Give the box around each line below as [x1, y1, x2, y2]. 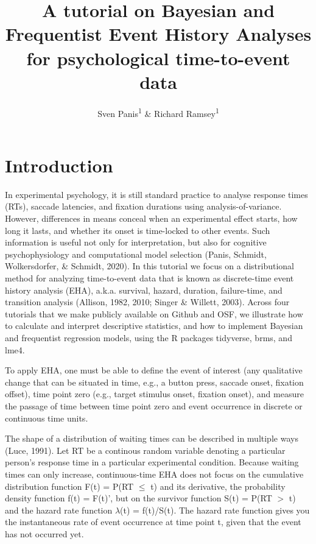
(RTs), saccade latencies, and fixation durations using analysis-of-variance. [5, 200, 282, 213]
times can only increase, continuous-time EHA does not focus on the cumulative [5, 467, 304, 480]
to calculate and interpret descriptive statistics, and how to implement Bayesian [5, 319, 303, 332]
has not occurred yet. [5, 527, 84, 540]
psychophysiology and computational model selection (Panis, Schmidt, [5, 247, 267, 260]
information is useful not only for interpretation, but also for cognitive [5, 236, 267, 249]
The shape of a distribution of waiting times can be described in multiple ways [5, 432, 298, 445]
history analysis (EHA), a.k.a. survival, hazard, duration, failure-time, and [5, 283, 283, 296]
